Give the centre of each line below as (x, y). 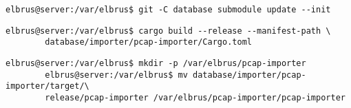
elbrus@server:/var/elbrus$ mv (116, 75)
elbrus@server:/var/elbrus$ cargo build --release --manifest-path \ (168, 31)
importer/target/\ (47, 86)
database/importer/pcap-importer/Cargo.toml (148, 42)
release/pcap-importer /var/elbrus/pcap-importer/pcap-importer (195, 97)
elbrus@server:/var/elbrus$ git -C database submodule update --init (168, 10)
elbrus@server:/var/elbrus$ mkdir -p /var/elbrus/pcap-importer (156, 63)
